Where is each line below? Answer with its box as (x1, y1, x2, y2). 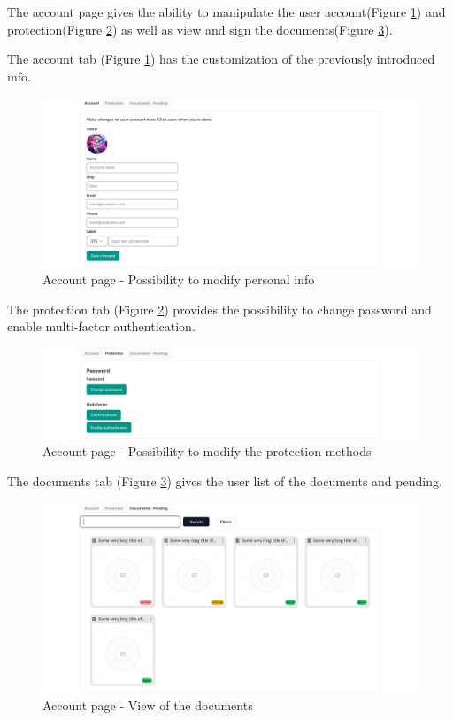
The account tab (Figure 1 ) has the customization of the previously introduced (7, 50, 435, 68)
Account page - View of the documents (42, 695, 253, 714)
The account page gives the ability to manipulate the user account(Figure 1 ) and (7, 3, 446, 20)
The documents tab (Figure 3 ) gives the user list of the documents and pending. (7, 471, 442, 490)
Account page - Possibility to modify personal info (42, 270, 315, 289)
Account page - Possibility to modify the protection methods (42, 442, 372, 461)
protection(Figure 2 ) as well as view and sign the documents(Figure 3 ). (7, 19, 393, 38)
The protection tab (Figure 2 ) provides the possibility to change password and (7, 299, 432, 318)
